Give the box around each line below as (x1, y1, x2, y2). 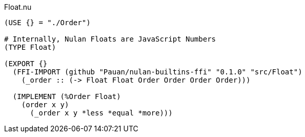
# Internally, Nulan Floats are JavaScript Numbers (4, 35, 216, 43)
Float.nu (4, 3, 32, 11)
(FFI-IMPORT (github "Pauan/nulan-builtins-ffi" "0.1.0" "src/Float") (12, 68, 302, 76)
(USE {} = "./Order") (4, 18, 91, 27)
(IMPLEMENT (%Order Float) (12, 92, 121, 101)
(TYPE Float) (4, 43, 56, 51)
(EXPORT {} (4, 60, 48, 68)
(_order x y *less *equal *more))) (30, 109, 173, 117)
